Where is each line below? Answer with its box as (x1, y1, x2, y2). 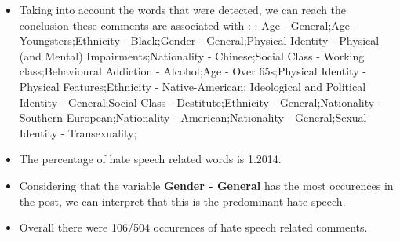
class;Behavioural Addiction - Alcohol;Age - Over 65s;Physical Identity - (19, 63, 366, 79)
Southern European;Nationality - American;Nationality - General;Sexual (19, 109, 367, 126)
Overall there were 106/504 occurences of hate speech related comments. (19, 219, 368, 236)
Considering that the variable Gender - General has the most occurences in (19, 177, 394, 193)
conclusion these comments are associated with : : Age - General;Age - (19, 16, 358, 33)
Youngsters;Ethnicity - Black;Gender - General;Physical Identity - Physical (19, 32, 380, 49)
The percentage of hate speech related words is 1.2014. (19, 151, 282, 167)
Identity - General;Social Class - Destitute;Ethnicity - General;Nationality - (19, 93, 382, 110)
